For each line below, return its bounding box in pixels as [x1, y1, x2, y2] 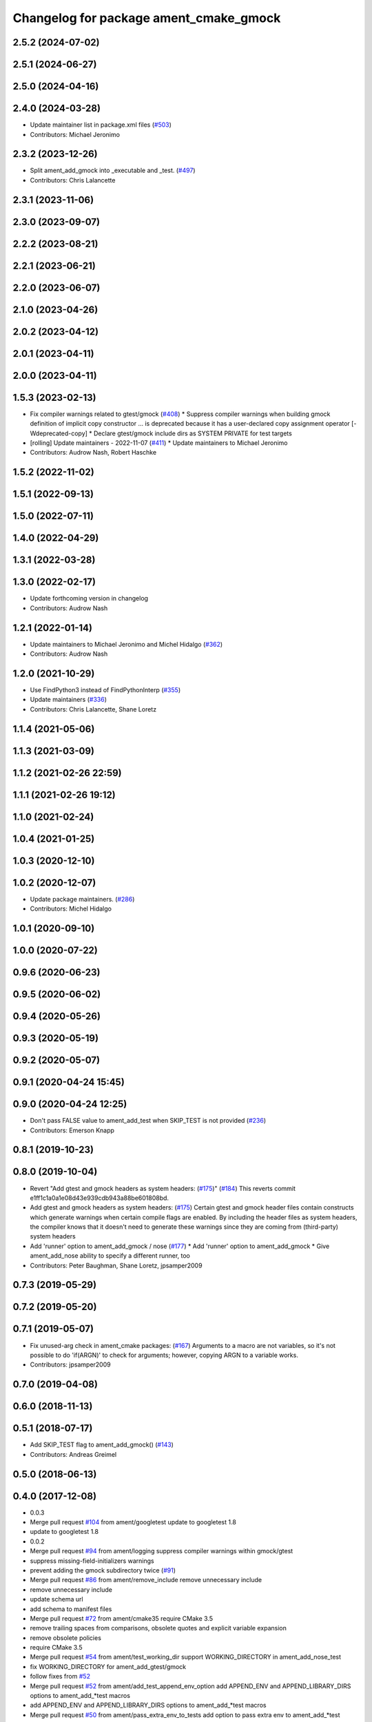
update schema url [30, 1595, 83, 1604]
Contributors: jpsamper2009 [30, 1360, 111, 1369]
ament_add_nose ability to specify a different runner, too [30, 1252, 191, 1260]
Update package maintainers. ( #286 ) [30, 895, 135, 903]
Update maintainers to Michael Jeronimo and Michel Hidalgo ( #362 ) [30, 640, 223, 648]
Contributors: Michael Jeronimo [30, 130, 121, 138]
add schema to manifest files [30, 1605, 112, 1613]
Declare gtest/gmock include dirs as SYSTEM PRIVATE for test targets [93, 429, 292, 437]
